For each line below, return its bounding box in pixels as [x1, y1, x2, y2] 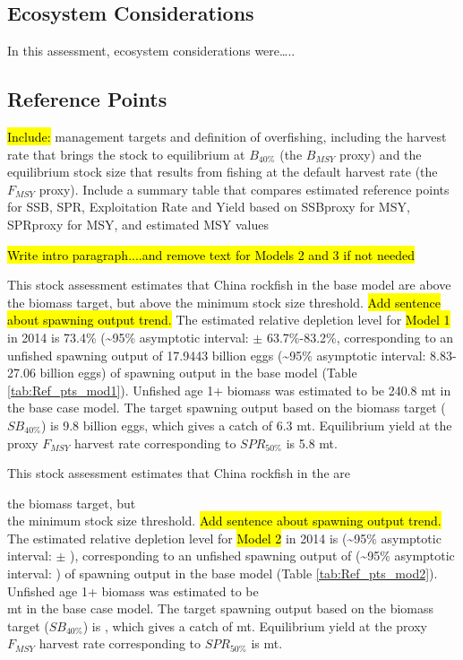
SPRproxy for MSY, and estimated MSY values [7, 214, 269, 233]
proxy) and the [339, 144, 422, 163]
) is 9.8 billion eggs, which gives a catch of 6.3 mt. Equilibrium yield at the [40, 415, 452, 434]
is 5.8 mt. [286, 433, 338, 452]
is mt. [251, 634, 283, 653]
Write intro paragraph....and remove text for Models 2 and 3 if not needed [7, 245, 415, 264]
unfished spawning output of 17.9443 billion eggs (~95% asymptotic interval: [7, 345, 426, 364]
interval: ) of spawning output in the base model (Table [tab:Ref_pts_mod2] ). [7, 564, 438, 583]
